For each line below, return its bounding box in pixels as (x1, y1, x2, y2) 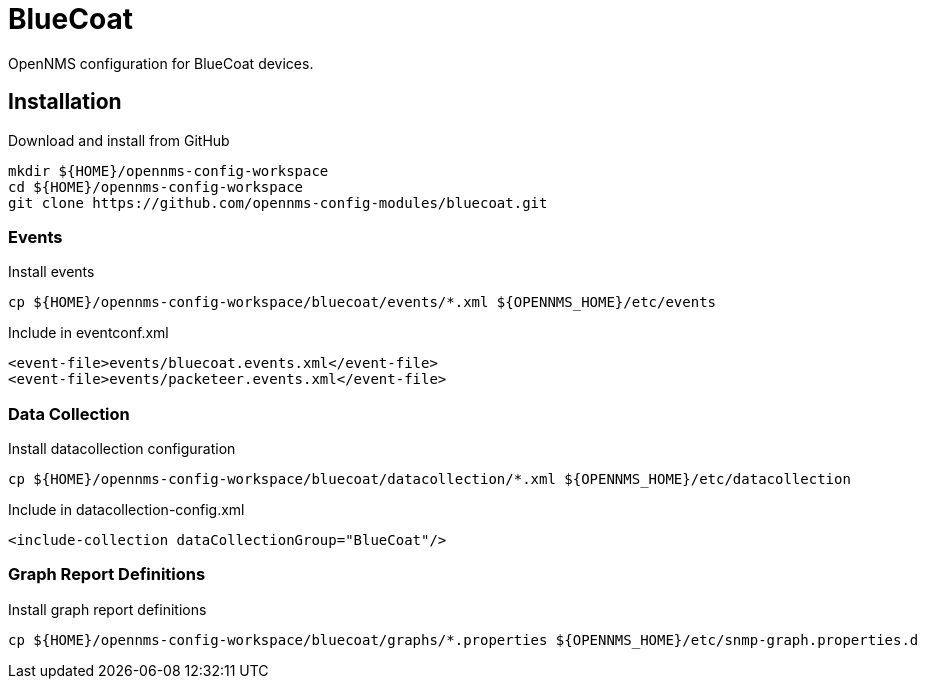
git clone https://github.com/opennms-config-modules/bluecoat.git (8, 194, 548, 211)
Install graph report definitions (8, 600, 207, 618)
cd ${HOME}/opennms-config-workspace (8, 178, 304, 195)
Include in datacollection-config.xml (8, 501, 245, 519)
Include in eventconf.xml (8, 324, 169, 342)
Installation (8, 89, 122, 115)
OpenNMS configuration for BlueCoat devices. (8, 54, 314, 72)
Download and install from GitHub (8, 131, 230, 149)
